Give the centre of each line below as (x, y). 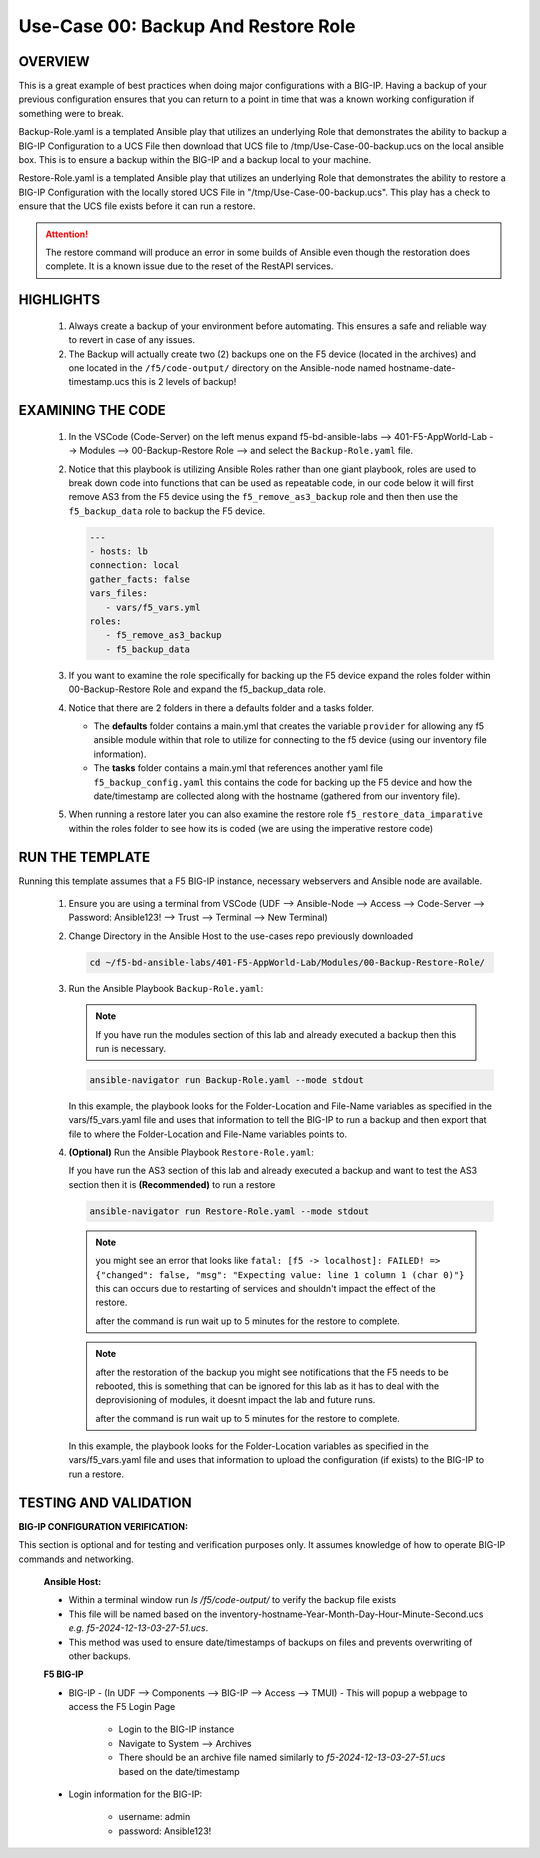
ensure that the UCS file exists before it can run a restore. (137, 206)
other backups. (100, 1656)
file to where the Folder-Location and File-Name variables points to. (208, 1134)
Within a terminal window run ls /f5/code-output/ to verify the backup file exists (232, 1600)
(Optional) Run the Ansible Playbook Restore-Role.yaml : (191, 1152)
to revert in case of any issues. (131, 340)
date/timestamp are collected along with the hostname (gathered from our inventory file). (277, 796)
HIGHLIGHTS (59, 300)
